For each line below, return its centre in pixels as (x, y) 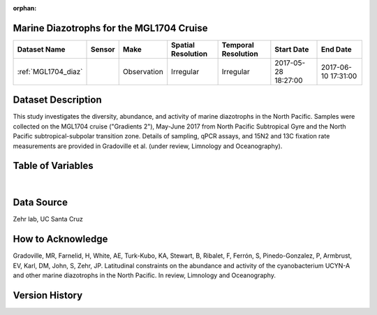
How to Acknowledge (60, 239)
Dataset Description (57, 100)
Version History (48, 295)
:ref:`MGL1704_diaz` (50, 71)
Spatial (183, 45)
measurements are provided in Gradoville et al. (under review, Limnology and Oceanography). (148, 146)
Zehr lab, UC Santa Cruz (48, 219)
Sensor (103, 49)
